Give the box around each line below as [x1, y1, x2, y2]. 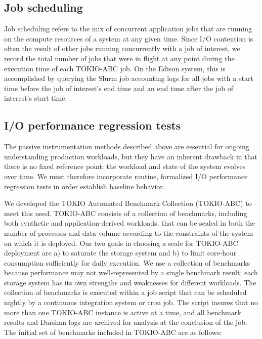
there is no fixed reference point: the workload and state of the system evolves [4, 161, 246, 172]
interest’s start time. [4, 93, 67, 103]
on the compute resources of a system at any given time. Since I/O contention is [4, 33, 253, 44]
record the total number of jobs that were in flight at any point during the [4, 53, 235, 63]
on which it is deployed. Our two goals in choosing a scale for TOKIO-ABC [4, 237, 238, 248]
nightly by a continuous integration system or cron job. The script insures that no [4, 297, 258, 308]
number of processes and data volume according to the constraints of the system [4, 227, 253, 238]
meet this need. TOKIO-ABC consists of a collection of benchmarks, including [4, 207, 247, 218]
